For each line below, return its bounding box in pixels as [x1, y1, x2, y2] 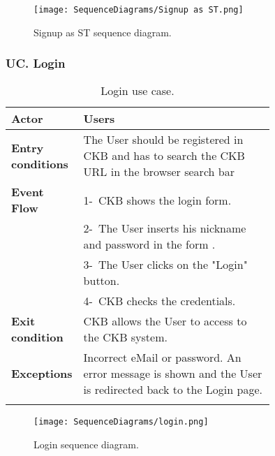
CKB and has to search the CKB [83, 147, 245, 164]
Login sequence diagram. [34, 437, 139, 452]
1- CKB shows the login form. [83, 191, 232, 208]
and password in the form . [83, 236, 216, 253]
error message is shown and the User [83, 365, 262, 382]
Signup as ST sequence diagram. [34, 24, 172, 39]
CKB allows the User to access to [83, 313, 247, 330]
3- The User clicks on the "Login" [83, 256, 248, 273]
